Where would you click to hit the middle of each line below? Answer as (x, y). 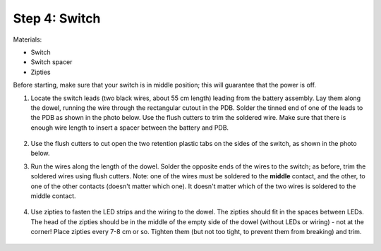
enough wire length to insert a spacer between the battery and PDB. (130, 128)
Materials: (28, 39)
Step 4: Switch (57, 18)
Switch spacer (52, 62)
